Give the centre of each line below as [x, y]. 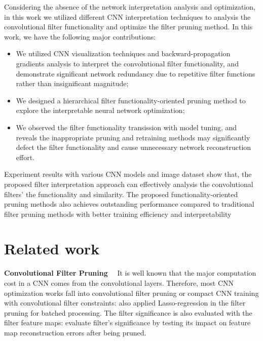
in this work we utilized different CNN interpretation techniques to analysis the [127, 16]
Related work [52, 249]
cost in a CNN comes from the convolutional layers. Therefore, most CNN [119, 283]
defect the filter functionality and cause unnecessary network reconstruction [134, 147]
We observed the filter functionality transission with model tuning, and [126, 127]
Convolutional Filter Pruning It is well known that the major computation [130, 273]
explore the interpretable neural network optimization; [100, 110]
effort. [25, 157]
